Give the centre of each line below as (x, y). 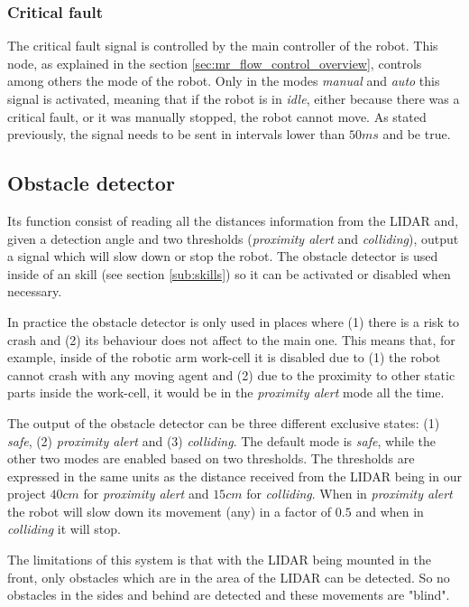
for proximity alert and (146, 494)
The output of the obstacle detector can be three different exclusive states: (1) (224, 422)
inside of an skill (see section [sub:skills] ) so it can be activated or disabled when (229, 273)
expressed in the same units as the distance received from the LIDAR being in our (234, 476)
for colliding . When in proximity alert (349, 494)
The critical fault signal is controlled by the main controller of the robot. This (223, 46)
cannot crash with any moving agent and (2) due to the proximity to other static (231, 374)
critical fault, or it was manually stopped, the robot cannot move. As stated (217, 116)
